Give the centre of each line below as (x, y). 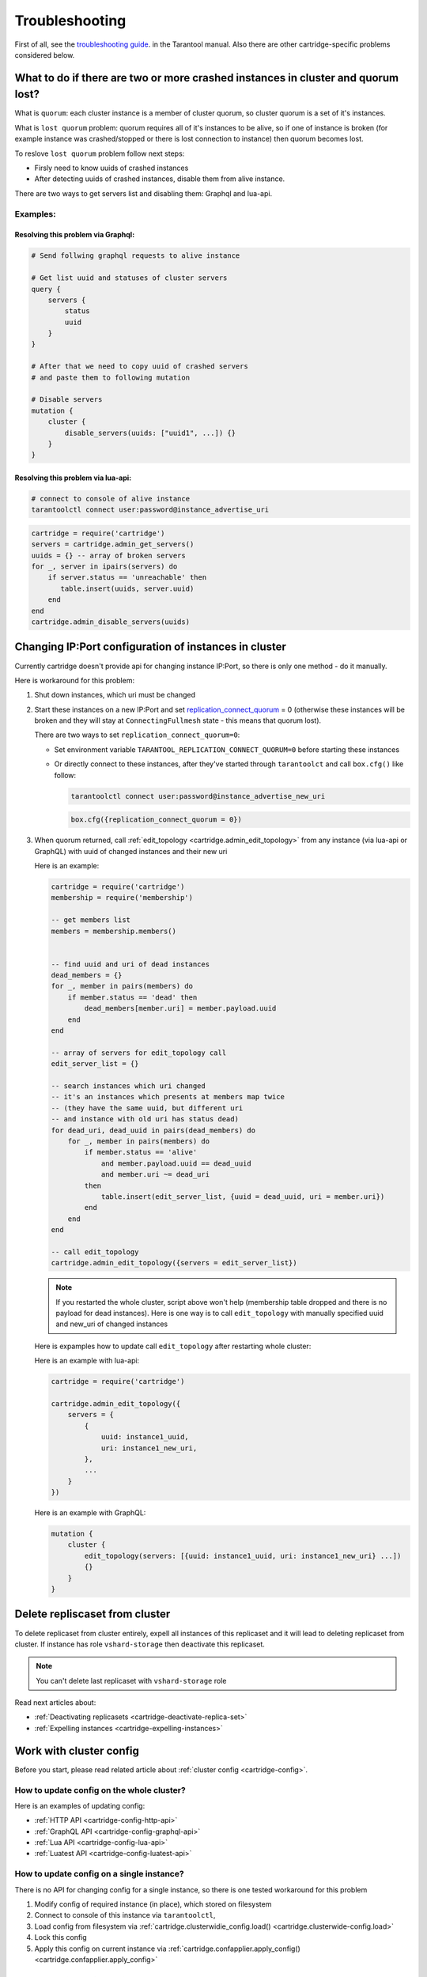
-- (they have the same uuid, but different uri (147, 1108)
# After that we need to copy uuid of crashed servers (140, 367)
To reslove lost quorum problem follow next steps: (100, 153)
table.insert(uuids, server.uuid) (127, 588)
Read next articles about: (55, 1703)
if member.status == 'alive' (141, 1152)
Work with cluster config (77, 1750)
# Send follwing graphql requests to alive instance (136, 256)
